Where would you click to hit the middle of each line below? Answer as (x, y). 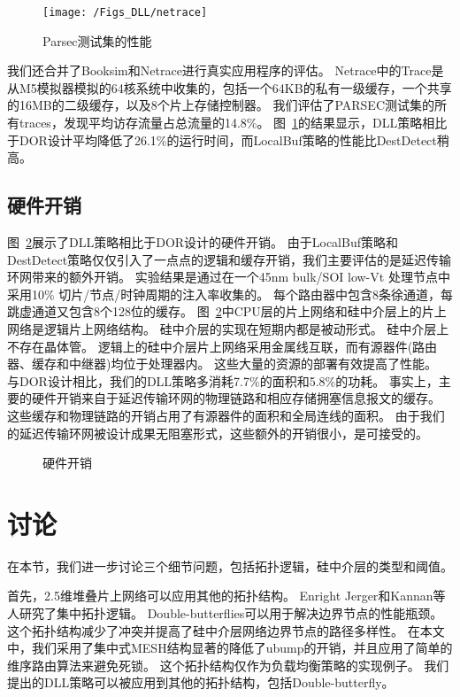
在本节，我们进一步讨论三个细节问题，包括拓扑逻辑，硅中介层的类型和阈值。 (230, 565)
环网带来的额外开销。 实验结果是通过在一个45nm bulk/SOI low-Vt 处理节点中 (229, 277)
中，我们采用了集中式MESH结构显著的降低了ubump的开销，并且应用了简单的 (230, 648)
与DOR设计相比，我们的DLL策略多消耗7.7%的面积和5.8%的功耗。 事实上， (223, 380)
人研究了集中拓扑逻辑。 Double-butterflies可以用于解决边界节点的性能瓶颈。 (225, 613)
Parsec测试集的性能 (97, 40)
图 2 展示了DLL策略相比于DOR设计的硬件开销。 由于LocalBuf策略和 (203, 242)
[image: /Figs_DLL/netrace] (125, 12)
